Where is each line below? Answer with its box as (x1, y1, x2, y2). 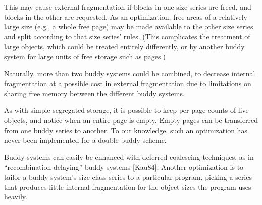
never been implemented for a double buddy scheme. (4, 135, 167, 145)
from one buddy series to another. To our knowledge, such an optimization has (4, 125, 247, 135)
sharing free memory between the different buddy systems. (4, 88, 185, 98)
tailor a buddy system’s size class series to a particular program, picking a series (4, 171, 252, 182)
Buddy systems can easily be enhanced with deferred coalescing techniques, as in (4, 151, 254, 162)
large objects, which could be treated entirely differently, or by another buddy (4, 41, 245, 52)
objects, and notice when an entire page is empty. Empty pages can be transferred (4, 114, 258, 125)
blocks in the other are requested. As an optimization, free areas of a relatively (4, 11, 247, 22)
